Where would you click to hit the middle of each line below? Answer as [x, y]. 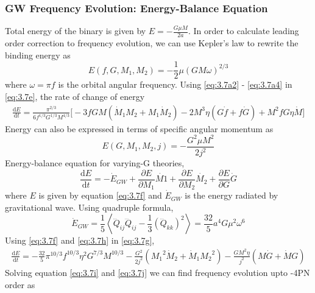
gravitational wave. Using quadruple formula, [89, 207]
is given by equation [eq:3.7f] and [100, 195]
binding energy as [38, 55]
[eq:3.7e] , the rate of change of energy [75, 96]
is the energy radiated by [232, 195]
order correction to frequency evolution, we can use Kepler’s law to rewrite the [152, 43]
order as [20, 284]
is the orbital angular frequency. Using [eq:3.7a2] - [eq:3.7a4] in [175, 84]
